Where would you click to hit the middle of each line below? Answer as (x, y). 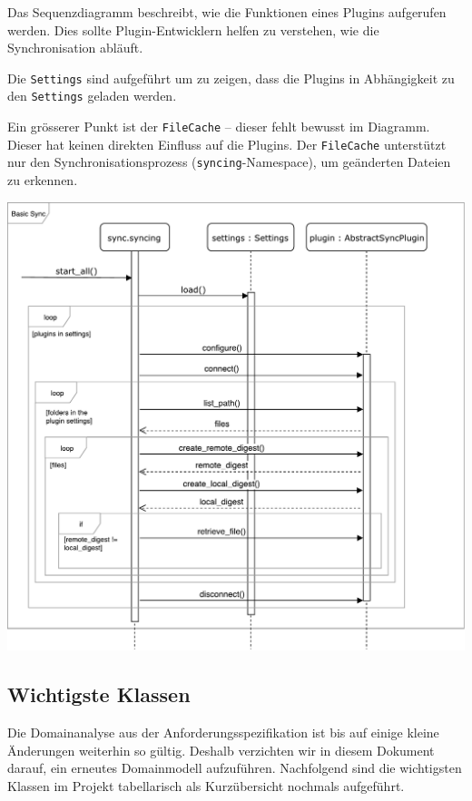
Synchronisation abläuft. (75, 48)
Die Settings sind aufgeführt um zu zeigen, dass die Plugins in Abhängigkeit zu (231, 78)
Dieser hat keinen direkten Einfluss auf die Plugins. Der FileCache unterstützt (227, 144)
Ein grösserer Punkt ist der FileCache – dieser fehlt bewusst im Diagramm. (219, 127)
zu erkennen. (43, 180)
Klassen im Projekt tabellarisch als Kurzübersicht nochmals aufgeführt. (206, 785)
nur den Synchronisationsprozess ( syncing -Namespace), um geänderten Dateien (229, 162)
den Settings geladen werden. (92, 96)
